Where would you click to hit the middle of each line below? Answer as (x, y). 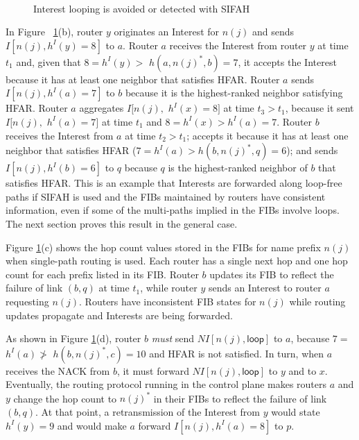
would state (296, 411)
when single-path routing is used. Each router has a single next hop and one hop (177, 261)
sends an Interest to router (265, 288)
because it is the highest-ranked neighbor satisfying (234, 93)
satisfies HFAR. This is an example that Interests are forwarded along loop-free (174, 183)
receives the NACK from (58, 370)
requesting (27, 301)
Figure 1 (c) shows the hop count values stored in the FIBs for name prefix (163, 247)
